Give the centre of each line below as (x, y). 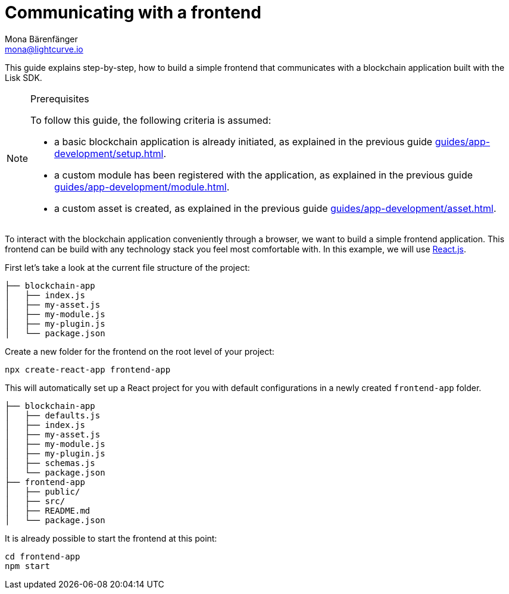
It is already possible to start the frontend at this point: (111, 538)
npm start (27, 566)
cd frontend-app (43, 556)
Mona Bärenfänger (41, 39)
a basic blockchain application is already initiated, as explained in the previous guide (243, 141)
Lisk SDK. (24, 77)
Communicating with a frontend (133, 12)
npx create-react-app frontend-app (88, 369)
